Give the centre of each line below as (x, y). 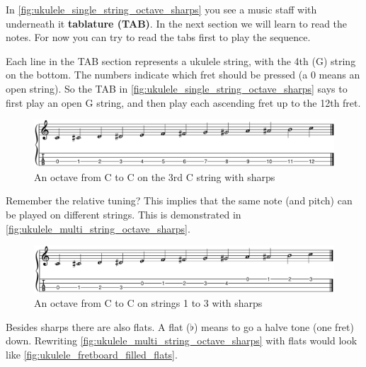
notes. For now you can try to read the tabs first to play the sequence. (158, 37)
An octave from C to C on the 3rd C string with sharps (155, 176)
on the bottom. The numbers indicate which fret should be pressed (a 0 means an (183, 75)
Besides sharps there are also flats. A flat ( (98, 326)
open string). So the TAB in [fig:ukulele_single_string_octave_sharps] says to (177, 88)
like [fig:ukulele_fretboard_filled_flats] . (92, 355)
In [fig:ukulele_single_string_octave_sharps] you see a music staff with (161, 9)
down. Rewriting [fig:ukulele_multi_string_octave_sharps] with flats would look (182, 340)
